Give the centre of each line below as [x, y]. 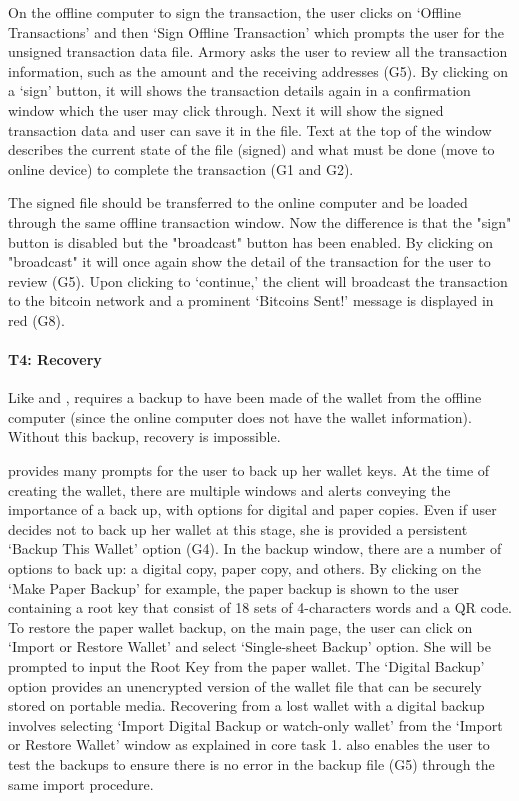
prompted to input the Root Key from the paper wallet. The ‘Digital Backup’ [246, 666]
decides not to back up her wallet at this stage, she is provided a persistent [238, 528]
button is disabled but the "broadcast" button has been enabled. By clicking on [251, 241]
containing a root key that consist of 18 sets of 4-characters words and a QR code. [260, 607]
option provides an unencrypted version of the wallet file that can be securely [245, 685]
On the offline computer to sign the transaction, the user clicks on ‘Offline [235, 12]
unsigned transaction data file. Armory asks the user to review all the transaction [258, 51]
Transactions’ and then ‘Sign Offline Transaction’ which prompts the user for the [256, 31]
